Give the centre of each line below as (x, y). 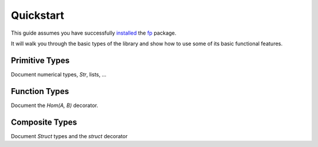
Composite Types (44, 122)
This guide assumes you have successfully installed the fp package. (94, 33)
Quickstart (38, 15)
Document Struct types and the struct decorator (69, 136)
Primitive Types (40, 60)
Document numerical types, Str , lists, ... (59, 74)
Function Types (40, 91)
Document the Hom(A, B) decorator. (54, 105)
